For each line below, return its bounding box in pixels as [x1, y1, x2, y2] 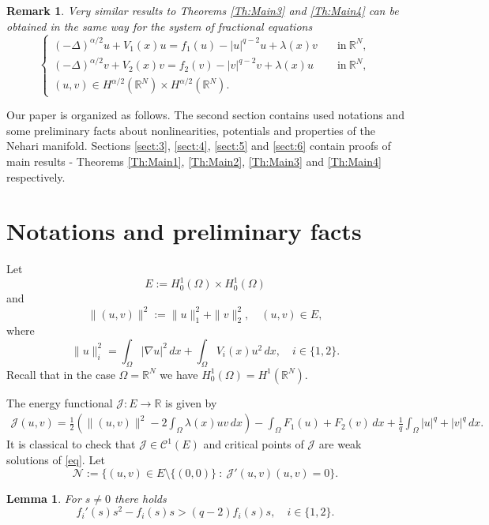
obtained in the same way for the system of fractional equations [6, 17, 313, 34]
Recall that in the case [6, 366, 115, 382]
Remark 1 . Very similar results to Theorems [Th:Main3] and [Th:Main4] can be [6, 2, 399, 18]
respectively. [6, 168, 66, 185]
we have [160, 366, 198, 382]
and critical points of [203, 436, 304, 452]
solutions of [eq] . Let [6, 451, 105, 467]
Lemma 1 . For [6, 489, 81, 506]
